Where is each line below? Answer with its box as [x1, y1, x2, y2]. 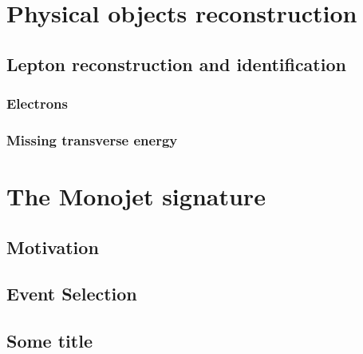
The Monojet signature [6, 180, 266, 213]
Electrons [6, 93, 68, 113]
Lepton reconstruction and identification [6, 51, 346, 76]
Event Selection [6, 281, 137, 306]
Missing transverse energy [6, 129, 178, 149]
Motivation [6, 234, 99, 259]
